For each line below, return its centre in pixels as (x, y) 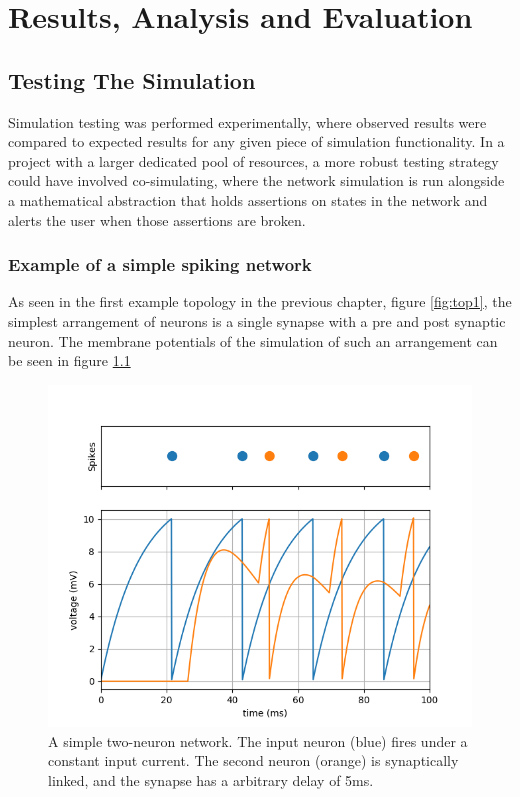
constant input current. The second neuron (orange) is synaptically (253, 760)
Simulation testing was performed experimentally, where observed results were (247, 121)
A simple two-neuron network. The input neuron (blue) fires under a (258, 740)
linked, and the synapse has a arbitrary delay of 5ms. (211, 780)
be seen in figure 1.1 (69, 360)
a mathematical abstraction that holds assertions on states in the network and (248, 199)
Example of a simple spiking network (160, 264)
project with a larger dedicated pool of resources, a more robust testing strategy (253, 160)
